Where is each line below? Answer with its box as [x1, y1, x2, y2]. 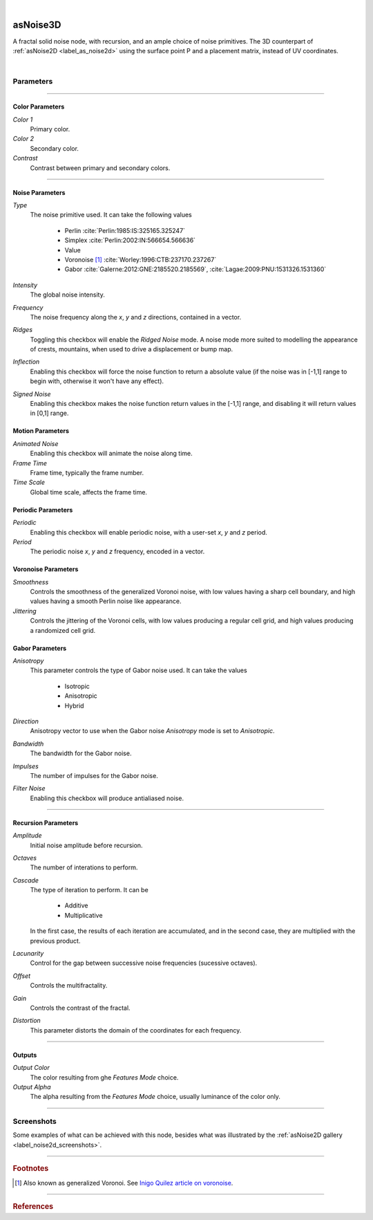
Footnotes [12, 1164, 49, 1174]
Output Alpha [12, 1082, 51, 1091]
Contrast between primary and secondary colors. [30, 163, 171, 172]
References [12, 1201, 54, 1211]
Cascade [12, 876, 39, 885]
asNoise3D [12, 19, 61, 30]
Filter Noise [12, 784, 46, 793]
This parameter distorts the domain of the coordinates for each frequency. [30, 1026, 242, 1034]
